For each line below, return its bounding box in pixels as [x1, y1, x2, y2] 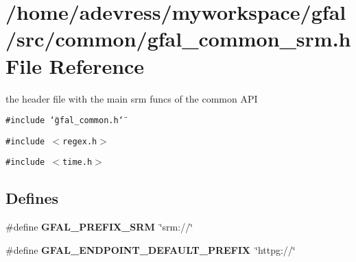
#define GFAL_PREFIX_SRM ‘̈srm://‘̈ [5, 220, 193, 234]
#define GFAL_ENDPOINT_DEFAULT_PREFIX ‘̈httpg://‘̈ [5, 242, 296, 257]
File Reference [5, 51, 145, 79]
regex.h [62, 136, 97, 146]
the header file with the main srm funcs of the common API [5, 91, 258, 105]
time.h [62, 157, 93, 168]
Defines [5, 187, 59, 209]
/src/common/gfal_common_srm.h [5, 25, 351, 53]
